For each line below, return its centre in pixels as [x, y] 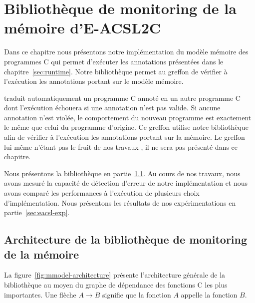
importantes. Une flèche [40, 294]
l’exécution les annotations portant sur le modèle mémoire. [94, 81]
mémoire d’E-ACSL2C [83, 28]
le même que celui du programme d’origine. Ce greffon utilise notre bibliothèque [126, 127]
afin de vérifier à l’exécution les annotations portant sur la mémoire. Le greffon [125, 137]
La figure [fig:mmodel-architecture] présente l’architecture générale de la [115, 275]
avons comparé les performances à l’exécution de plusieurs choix [102, 193]
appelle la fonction [209, 294]
